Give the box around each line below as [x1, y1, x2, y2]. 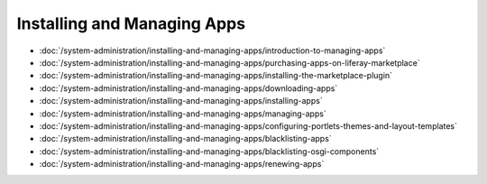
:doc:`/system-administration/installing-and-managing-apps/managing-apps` [39, 108, 326, 119]
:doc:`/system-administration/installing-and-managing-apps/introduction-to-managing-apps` [39, 45, 386, 56]
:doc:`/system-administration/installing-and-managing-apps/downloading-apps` [39, 82, 338, 94]
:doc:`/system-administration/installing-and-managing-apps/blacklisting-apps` [39, 133, 333, 144]
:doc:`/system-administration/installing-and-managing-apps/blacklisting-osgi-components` [39, 145, 380, 157]
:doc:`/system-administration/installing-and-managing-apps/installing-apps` [39, 96, 324, 106]
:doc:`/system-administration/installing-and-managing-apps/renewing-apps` [39, 159, 325, 170]
